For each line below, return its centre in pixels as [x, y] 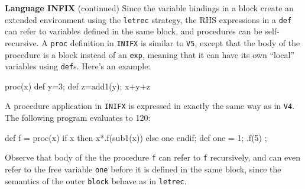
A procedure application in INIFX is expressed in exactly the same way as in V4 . [150, 106]
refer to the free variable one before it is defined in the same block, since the [143, 169]
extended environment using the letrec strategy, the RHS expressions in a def [148, 19]
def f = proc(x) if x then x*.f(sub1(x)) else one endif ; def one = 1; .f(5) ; [136, 137]
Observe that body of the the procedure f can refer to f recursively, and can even [153, 157]
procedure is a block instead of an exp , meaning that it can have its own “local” [150, 54]
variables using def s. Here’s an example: [78, 66]
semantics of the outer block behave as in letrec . [96, 180]
